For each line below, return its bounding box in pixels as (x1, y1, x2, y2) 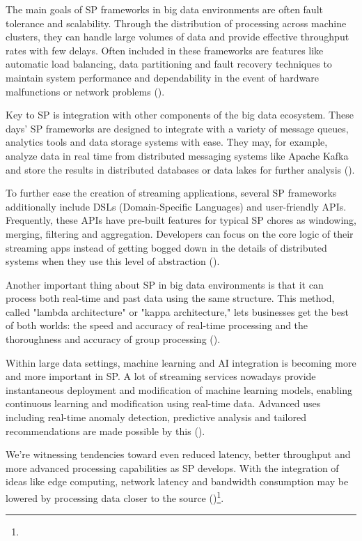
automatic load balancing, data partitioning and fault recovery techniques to (6, 56, 332, 71)
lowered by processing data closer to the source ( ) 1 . (6, 489, 224, 505)
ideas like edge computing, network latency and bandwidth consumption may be (6, 474, 349, 489)
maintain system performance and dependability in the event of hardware (6, 70, 319, 84)
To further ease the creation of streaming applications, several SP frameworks (6, 185, 337, 200)
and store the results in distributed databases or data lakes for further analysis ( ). (6, 162, 355, 176)
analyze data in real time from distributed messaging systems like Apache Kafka (6, 148, 349, 162)
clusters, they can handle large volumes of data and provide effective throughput (6, 29, 349, 44)
